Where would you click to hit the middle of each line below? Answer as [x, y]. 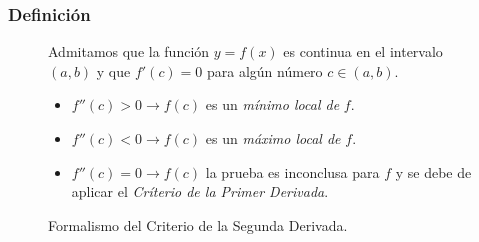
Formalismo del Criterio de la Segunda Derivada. [198, 224]
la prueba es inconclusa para [292, 171]
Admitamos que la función [129, 51]
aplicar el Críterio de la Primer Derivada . [200, 191]
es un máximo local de [273, 138]
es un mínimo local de [272, 104]
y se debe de [433, 171]
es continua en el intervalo [363, 51]
